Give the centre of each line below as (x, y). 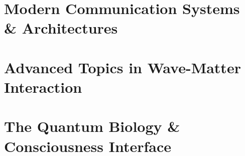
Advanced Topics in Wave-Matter (122, 67)
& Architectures (61, 28)
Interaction (43, 87)
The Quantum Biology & (92, 126)
